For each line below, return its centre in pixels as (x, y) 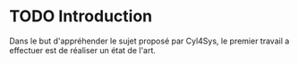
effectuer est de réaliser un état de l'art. (83, 50)
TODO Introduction (81, 16)
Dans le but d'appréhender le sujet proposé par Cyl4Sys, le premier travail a (149, 41)
